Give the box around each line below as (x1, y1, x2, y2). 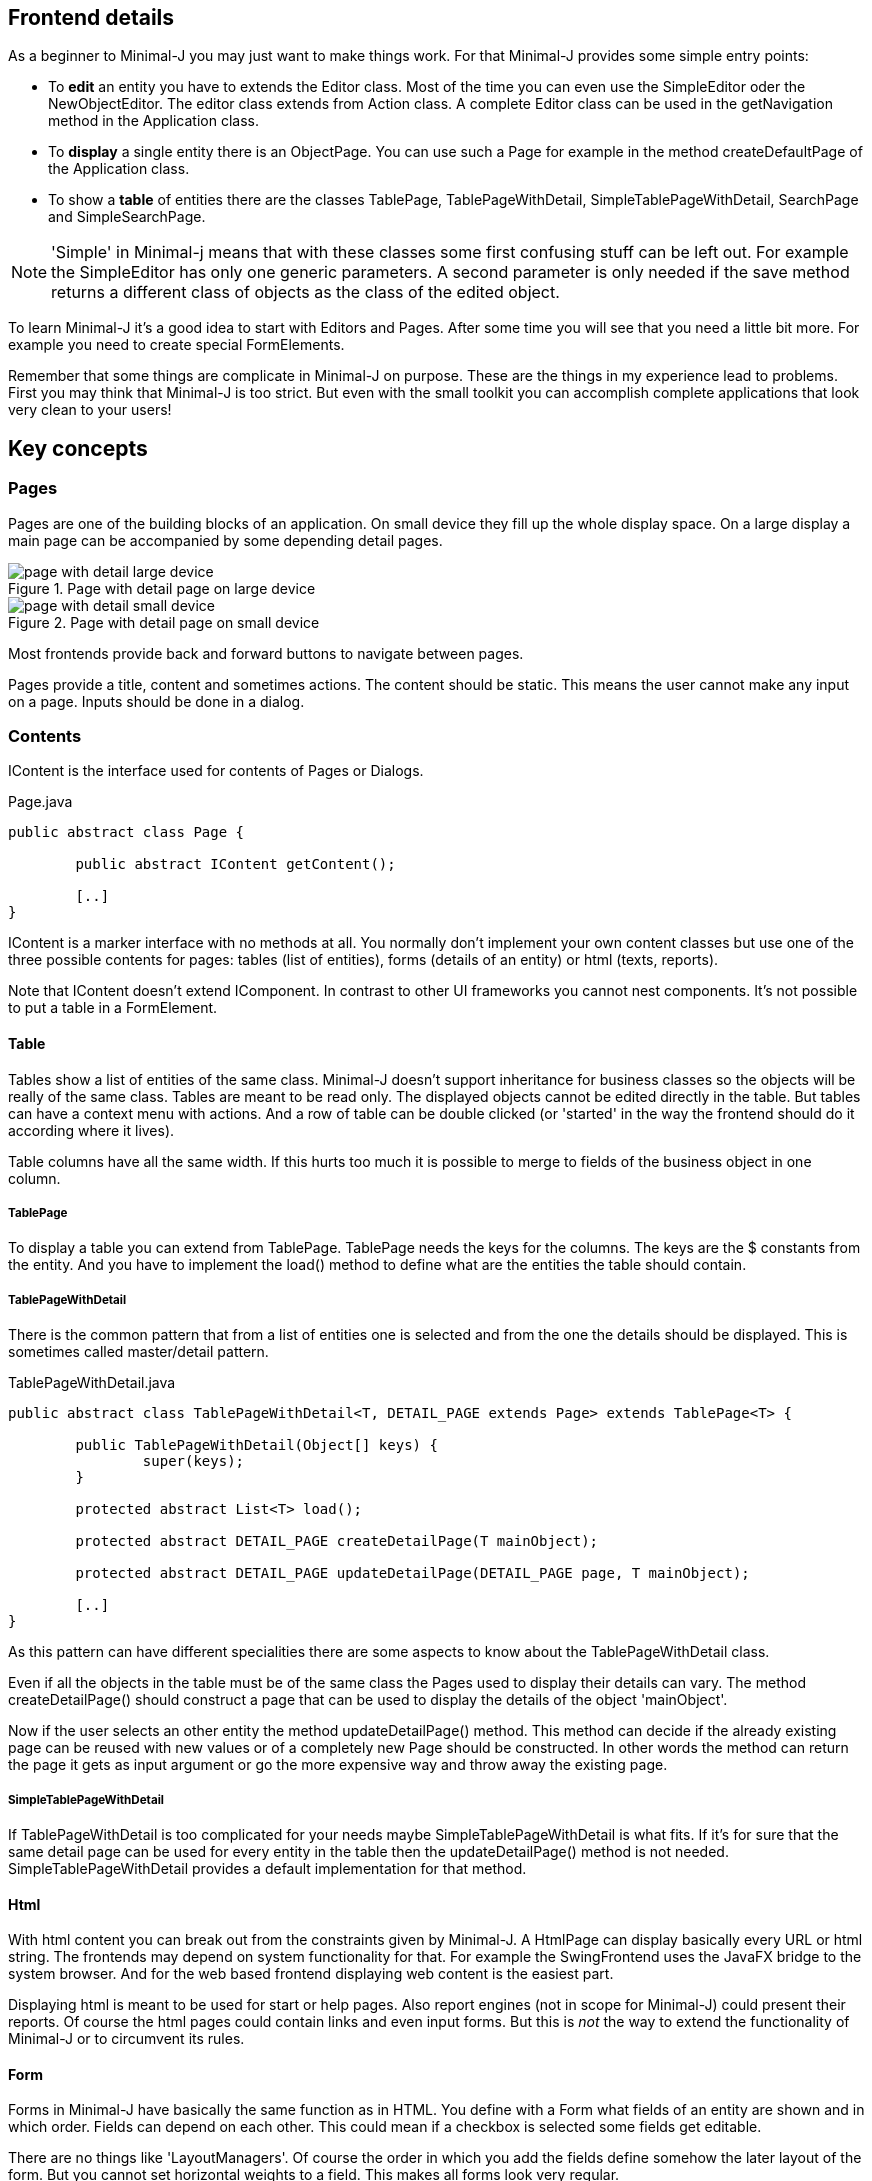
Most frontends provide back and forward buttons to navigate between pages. (8, 644, 524, 662)
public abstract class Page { (8, 824, 245, 841)
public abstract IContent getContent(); (75, 856, 396, 873)
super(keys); (142, 1453, 245, 1470)
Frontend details (8, 5, 175, 30)
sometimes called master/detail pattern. (8, 1343, 269, 1361)
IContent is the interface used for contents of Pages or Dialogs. (8, 762, 424, 780)
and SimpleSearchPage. (48, 208, 206, 226)
